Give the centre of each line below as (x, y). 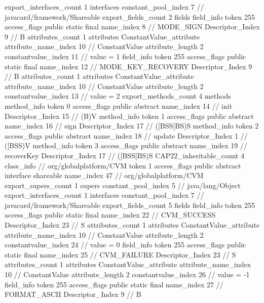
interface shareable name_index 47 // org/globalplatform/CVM (104, 175)
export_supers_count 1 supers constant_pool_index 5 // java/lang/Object (123, 185)
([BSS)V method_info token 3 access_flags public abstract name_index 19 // (126, 145)
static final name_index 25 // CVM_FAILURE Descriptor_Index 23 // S (120, 254)
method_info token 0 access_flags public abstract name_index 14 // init (119, 105)
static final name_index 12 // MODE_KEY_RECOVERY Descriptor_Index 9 (128, 66)
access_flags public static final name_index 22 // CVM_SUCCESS (110, 215)
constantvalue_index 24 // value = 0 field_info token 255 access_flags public (125, 245)
